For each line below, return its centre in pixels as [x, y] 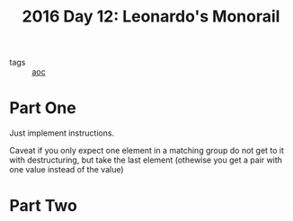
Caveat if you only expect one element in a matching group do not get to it [147, 151]
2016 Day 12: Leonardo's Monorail [151, 17]
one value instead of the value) [67, 170]
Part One [43, 108]
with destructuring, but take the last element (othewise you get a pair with [146, 160]
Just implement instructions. [62, 133]
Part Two [44, 206]
